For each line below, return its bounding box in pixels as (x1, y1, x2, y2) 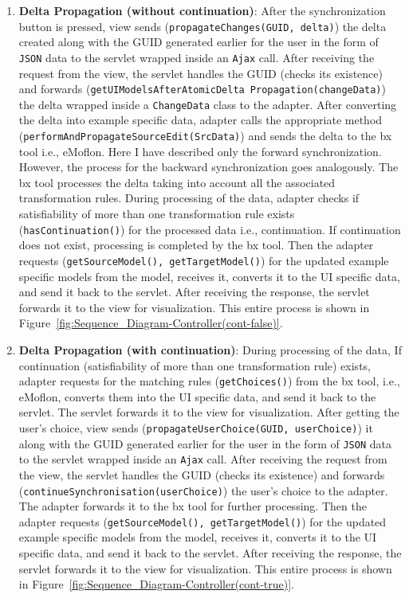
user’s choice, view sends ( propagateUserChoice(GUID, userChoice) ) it (18, 419, 373, 436)
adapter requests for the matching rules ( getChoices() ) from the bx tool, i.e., (18, 373, 400, 389)
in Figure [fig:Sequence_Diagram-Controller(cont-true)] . (18, 576, 295, 592)
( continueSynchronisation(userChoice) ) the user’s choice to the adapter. (18, 482, 388, 498)
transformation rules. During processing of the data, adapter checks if (18, 190, 360, 206)
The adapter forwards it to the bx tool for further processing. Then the (18, 498, 367, 514)
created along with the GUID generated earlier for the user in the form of (18, 33, 379, 50)
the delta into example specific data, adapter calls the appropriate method (18, 111, 383, 128)
